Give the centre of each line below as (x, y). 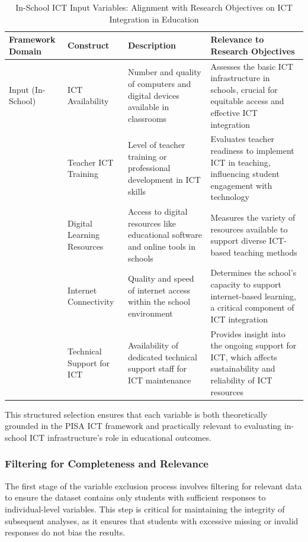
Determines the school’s (254, 272)
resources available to (249, 229)
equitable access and (247, 101)
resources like (152, 223)
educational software (165, 235)
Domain (25, 51)
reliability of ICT (241, 380)
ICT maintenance (159, 380)
